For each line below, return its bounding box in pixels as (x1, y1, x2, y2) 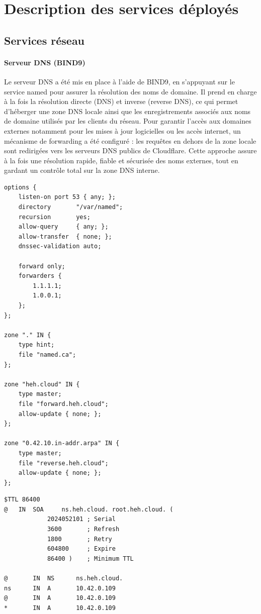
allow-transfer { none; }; (18, 233, 112, 240)
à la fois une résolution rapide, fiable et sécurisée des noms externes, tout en (4, 155, 238, 165)
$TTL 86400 (4, 496, 40, 503)
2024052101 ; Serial (47, 516, 116, 523)
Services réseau (4, 32, 85, 48)
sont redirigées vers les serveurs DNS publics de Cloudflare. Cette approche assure (4, 145, 257, 156)
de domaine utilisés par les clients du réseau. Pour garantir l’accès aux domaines (4, 116, 251, 126)
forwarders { (18, 272, 62, 280)
